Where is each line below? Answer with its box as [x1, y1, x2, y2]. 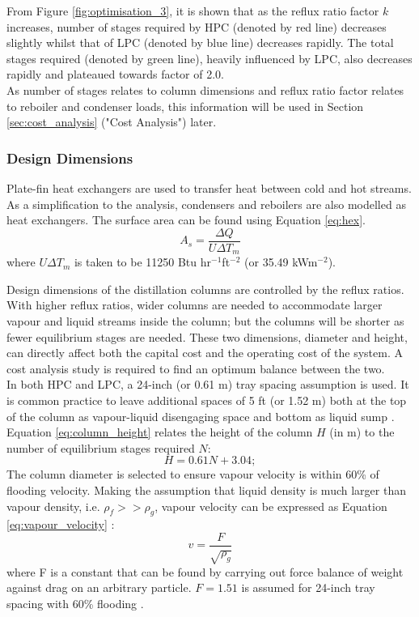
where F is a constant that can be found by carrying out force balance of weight [6, 563, 404, 580]
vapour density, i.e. [6, 497, 100, 514]
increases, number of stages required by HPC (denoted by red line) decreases [6, 18, 387, 35]
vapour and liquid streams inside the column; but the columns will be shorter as [6, 313, 404, 330]
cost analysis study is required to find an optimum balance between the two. [6, 360, 385, 377]
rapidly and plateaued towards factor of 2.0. [6, 66, 224, 83]
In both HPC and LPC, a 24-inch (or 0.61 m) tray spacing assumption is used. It [6, 376, 409, 393]
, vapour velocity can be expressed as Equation [154, 497, 387, 514]
